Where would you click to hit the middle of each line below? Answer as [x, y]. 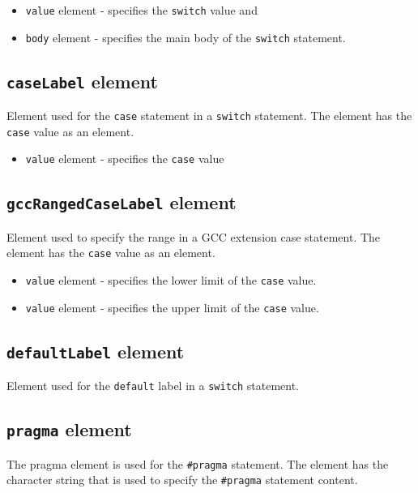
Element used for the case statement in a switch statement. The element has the [209, 116]
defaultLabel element [96, 351]
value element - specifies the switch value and [141, 10]
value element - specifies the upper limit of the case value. [172, 307]
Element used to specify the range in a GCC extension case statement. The [194, 236]
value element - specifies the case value [125, 159]
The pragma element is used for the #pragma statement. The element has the [198, 463]
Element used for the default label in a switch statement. [153, 386]
